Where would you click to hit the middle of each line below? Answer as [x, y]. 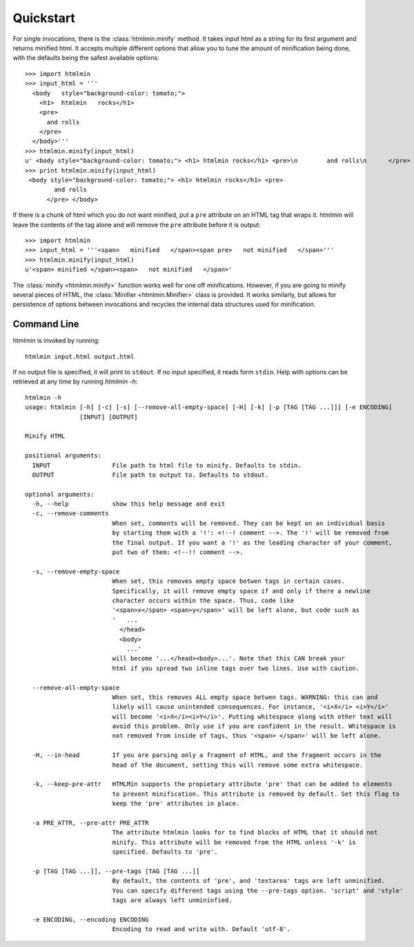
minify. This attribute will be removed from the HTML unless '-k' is [234, 842]
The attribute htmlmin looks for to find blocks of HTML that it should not [245, 833]
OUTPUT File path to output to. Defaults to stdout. [150, 475]
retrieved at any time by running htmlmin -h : [75, 382]
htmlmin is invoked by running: [56, 341]
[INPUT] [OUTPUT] [109, 417]
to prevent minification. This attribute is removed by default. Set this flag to [256, 794]
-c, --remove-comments [70, 514]
